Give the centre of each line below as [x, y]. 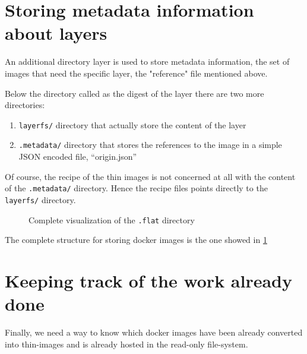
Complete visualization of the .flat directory [112, 219]
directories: [25, 105]
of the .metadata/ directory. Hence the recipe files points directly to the [136, 188]
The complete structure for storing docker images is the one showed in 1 [136, 240]
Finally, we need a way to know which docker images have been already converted [154, 332]
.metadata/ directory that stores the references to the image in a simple [150, 145]
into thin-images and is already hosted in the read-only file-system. [126, 344]
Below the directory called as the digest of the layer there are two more [134, 93]
